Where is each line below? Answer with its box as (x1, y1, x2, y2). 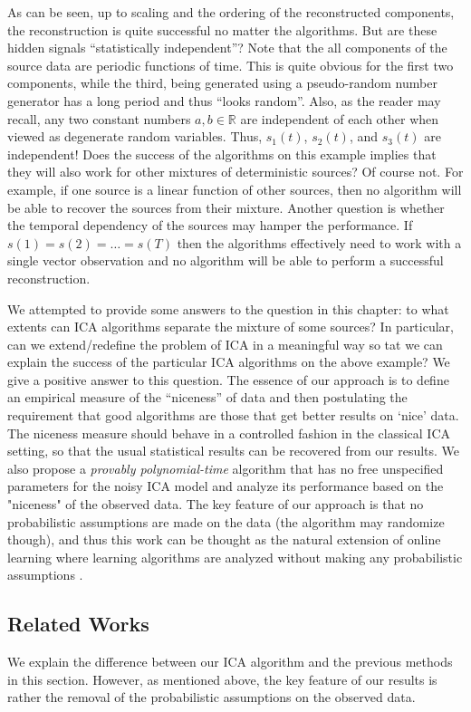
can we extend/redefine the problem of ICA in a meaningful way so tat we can (7, 334, 443, 353)
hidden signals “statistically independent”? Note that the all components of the (7, 38, 447, 57)
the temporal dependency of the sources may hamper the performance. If (7, 216, 413, 235)
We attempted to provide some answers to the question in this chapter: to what (7, 299, 449, 318)
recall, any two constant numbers (7, 109, 191, 128)
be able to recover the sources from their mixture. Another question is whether (7, 197, 445, 216)
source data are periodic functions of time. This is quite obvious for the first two (7, 55, 454, 74)
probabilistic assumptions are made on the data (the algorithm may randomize (7, 512, 445, 531)
